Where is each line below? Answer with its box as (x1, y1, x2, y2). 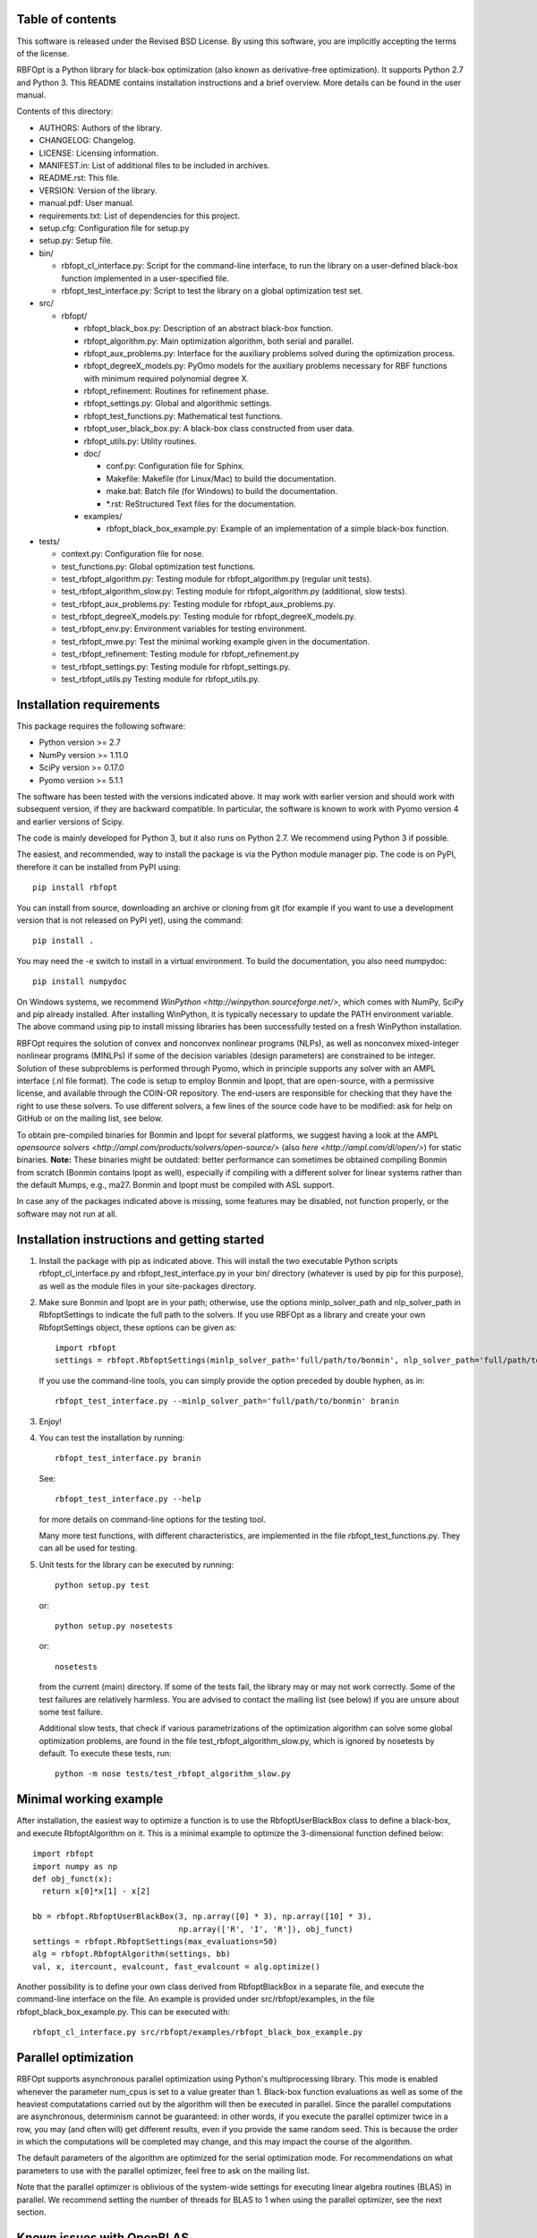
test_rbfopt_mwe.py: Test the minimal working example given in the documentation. (61, 636, 371, 646)
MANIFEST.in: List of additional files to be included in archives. (38, 160, 270, 171)
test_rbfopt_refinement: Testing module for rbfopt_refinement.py (61, 649, 300, 660)
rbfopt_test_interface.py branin (55, 1453, 201, 1464)
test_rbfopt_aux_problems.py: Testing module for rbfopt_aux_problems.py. (61, 598, 336, 609)
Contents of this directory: (16, 106, 114, 116)
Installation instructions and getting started (16, 1232, 265, 1247)
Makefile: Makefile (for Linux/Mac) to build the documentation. (106, 473, 337, 483)
